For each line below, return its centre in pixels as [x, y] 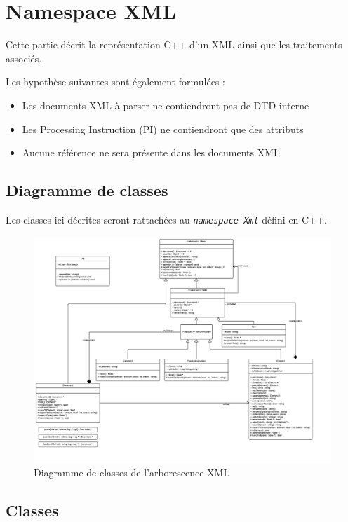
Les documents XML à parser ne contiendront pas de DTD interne [166, 105]
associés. [24, 58]
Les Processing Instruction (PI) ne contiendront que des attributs [163, 129]
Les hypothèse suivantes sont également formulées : [115, 82]
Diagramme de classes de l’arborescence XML [132, 473]
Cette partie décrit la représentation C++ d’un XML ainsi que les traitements [174, 44]
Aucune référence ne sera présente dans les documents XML [151, 152]
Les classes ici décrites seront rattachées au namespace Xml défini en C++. [166, 219]
